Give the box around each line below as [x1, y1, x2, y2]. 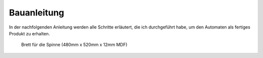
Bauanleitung [9, 7, 64, 18]
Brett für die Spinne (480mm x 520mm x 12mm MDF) [21, 42, 128, 48]
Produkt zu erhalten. [9, 30, 50, 36]
